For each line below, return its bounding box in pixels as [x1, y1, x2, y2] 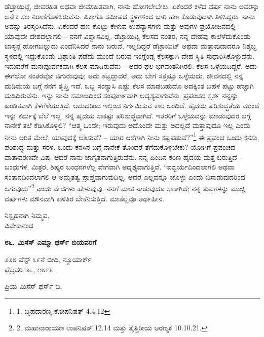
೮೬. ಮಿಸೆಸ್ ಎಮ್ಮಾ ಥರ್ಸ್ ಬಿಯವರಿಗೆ [5, 237, 97, 247]
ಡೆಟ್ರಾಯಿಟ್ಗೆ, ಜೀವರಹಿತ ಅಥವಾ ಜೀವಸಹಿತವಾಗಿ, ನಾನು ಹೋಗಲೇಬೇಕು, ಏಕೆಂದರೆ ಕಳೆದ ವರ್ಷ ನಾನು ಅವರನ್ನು [5, 1, 259, 11]
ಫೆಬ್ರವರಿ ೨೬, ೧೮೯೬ [5, 264, 54, 274]
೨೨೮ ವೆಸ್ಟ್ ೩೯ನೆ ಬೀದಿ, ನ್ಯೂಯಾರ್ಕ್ [5, 254, 92, 264]
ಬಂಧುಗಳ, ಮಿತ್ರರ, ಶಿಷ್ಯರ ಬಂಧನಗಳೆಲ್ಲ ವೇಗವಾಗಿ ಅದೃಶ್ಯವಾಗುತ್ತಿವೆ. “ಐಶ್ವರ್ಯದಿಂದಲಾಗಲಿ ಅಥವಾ [5, 161, 235, 172]
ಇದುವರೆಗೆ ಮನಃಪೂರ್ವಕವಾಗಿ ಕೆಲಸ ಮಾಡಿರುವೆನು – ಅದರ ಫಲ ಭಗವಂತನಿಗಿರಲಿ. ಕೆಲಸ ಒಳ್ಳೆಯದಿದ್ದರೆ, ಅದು [5, 60, 257, 71]
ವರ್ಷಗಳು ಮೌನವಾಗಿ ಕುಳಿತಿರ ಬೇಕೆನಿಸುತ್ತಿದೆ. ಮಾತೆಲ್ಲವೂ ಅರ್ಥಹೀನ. [5, 193, 165, 203]
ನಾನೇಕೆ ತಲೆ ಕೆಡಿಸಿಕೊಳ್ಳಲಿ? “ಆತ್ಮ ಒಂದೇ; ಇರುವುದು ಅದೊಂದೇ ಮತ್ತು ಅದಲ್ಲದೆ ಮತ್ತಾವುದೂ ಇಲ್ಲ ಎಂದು [5, 120, 250, 131]
